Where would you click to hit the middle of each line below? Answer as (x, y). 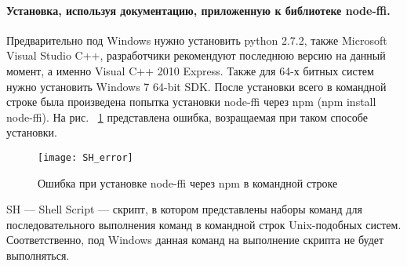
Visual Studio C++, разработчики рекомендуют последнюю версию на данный (196, 55)
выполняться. (38, 255)
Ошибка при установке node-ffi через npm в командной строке (188, 182)
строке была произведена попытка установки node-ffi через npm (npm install (191, 102)
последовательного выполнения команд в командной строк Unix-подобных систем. (204, 224)
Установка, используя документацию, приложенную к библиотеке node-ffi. (198, 10)
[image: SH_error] (85, 157)
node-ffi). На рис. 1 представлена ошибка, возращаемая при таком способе (187, 117)
